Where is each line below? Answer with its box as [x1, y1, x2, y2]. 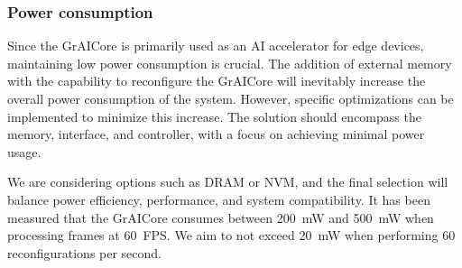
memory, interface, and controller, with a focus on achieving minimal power [7, 125, 425, 143]
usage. [7, 142, 42, 161]
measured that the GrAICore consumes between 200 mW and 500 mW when [7, 208, 434, 226]
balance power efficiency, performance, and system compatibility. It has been [7, 189, 430, 208]
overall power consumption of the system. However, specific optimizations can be [7, 89, 454, 107]
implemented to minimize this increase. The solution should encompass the [7, 106, 421, 125]
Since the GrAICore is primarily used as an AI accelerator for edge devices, [7, 36, 424, 55]
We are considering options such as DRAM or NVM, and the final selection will [7, 172, 448, 191]
